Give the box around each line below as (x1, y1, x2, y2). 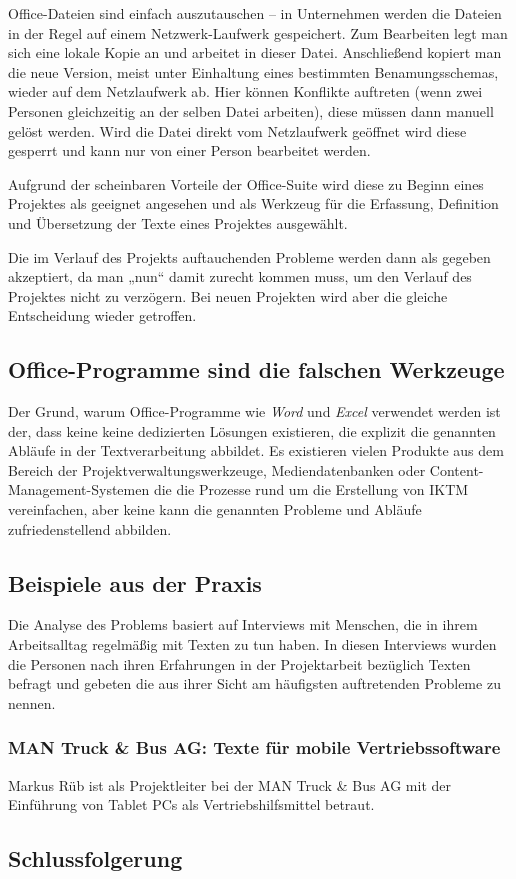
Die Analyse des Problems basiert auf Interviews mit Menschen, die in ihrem (8, 614, 478, 635)
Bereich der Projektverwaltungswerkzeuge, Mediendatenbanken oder (8, 459, 426, 480)
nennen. (8, 692, 56, 713)
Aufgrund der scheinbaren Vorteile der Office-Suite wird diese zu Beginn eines (8, 173, 484, 194)
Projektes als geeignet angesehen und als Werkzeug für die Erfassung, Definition (8, 193, 499, 214)
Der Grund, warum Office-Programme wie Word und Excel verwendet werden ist (8, 401, 501, 422)
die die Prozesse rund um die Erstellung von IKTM (153, 479, 469, 500)
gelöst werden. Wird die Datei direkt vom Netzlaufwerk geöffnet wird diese (8, 120, 467, 141)
